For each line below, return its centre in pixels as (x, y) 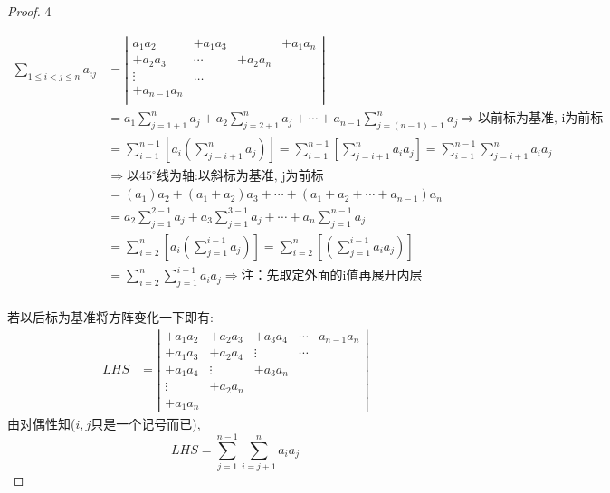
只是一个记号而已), (146, 424)
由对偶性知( (42, 424)
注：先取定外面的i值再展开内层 (332, 276)
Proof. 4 (29, 11)
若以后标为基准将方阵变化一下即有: (110, 317)
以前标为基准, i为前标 (540, 119)
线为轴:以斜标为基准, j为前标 (240, 177)
